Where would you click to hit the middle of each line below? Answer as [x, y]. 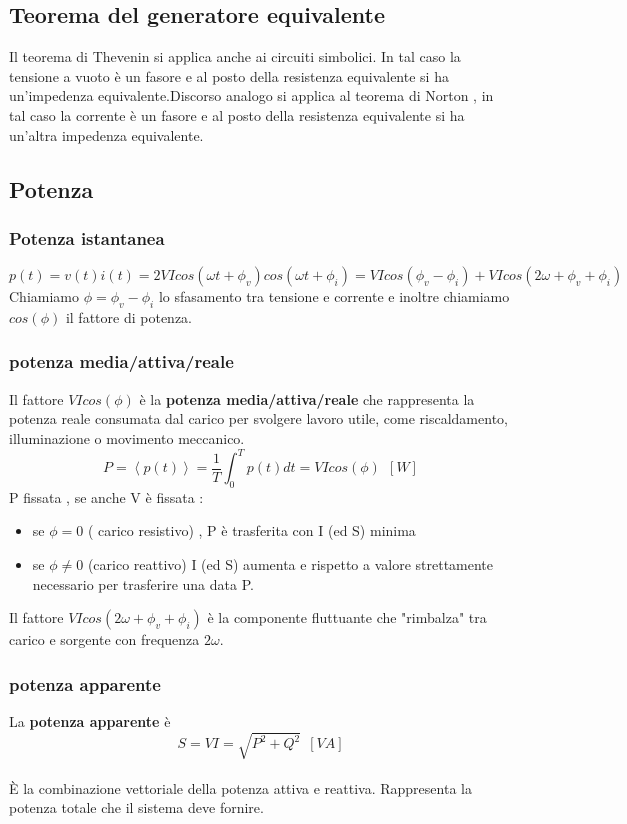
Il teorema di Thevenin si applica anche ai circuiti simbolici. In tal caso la [235, 56]
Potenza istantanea [87, 237]
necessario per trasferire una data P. [143, 583]
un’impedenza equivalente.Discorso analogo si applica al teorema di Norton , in [251, 95]
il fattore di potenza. [128, 316]
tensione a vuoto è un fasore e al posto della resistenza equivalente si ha [229, 75]
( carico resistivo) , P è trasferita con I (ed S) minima [251, 530]
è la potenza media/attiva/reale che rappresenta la [307, 398]
